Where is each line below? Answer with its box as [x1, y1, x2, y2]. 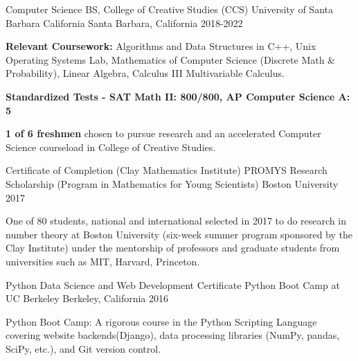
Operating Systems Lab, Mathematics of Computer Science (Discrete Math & [6, 52, 336, 67]
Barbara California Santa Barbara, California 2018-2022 [6, 15, 243, 30]
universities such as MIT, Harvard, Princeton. [6, 254, 200, 268]
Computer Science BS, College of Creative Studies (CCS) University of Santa [6, 2, 333, 16]
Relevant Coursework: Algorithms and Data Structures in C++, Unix [6, 39, 316, 53]
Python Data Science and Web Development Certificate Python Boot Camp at [6, 277, 340, 292]
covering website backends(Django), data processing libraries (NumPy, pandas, [6, 328, 340, 342]
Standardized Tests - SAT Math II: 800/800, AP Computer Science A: [6, 89, 350, 103]
